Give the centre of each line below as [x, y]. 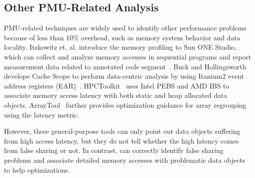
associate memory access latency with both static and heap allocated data [116, 95]
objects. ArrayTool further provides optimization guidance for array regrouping [125, 104]
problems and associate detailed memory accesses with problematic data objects [125, 160]
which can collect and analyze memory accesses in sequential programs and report [128, 56]
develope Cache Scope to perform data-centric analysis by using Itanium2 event [124, 76]
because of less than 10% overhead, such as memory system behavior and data [122, 37]
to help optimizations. [37, 169]
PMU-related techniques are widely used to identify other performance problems [125, 28]
